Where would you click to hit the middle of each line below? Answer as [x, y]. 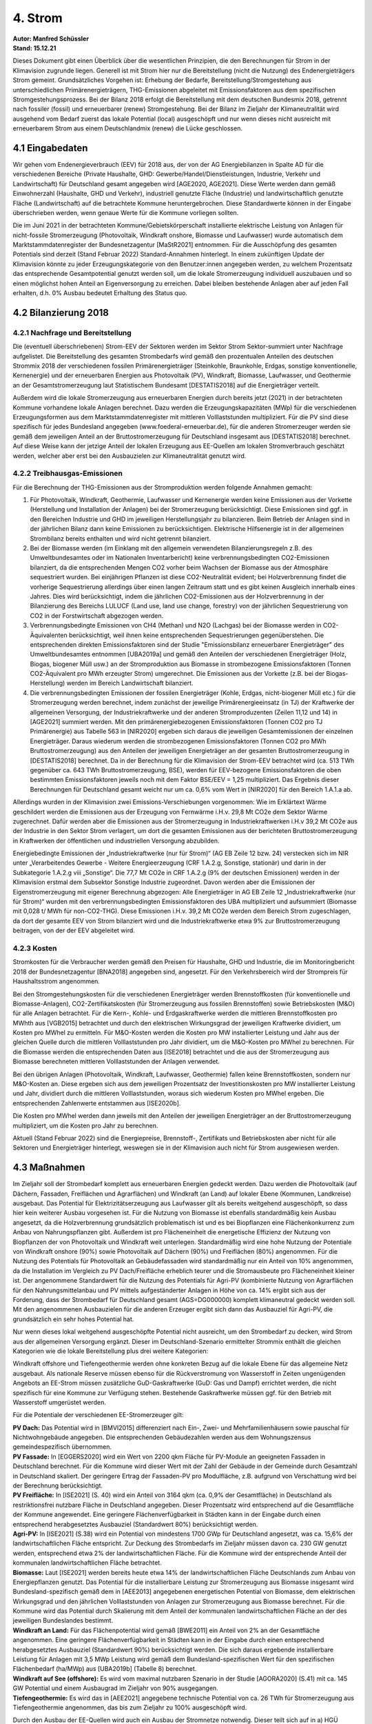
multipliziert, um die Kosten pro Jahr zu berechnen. [85, 1125]
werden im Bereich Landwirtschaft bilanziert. [130, 683]
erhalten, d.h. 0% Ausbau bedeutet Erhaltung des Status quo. [100, 293]
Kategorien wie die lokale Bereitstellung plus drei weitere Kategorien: [111, 1351]
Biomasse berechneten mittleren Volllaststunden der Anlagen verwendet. [116, 1061]
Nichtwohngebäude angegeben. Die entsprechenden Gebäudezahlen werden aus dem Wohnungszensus [162, 1437]
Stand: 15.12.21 [34, 48]
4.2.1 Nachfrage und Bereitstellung [72, 332]
